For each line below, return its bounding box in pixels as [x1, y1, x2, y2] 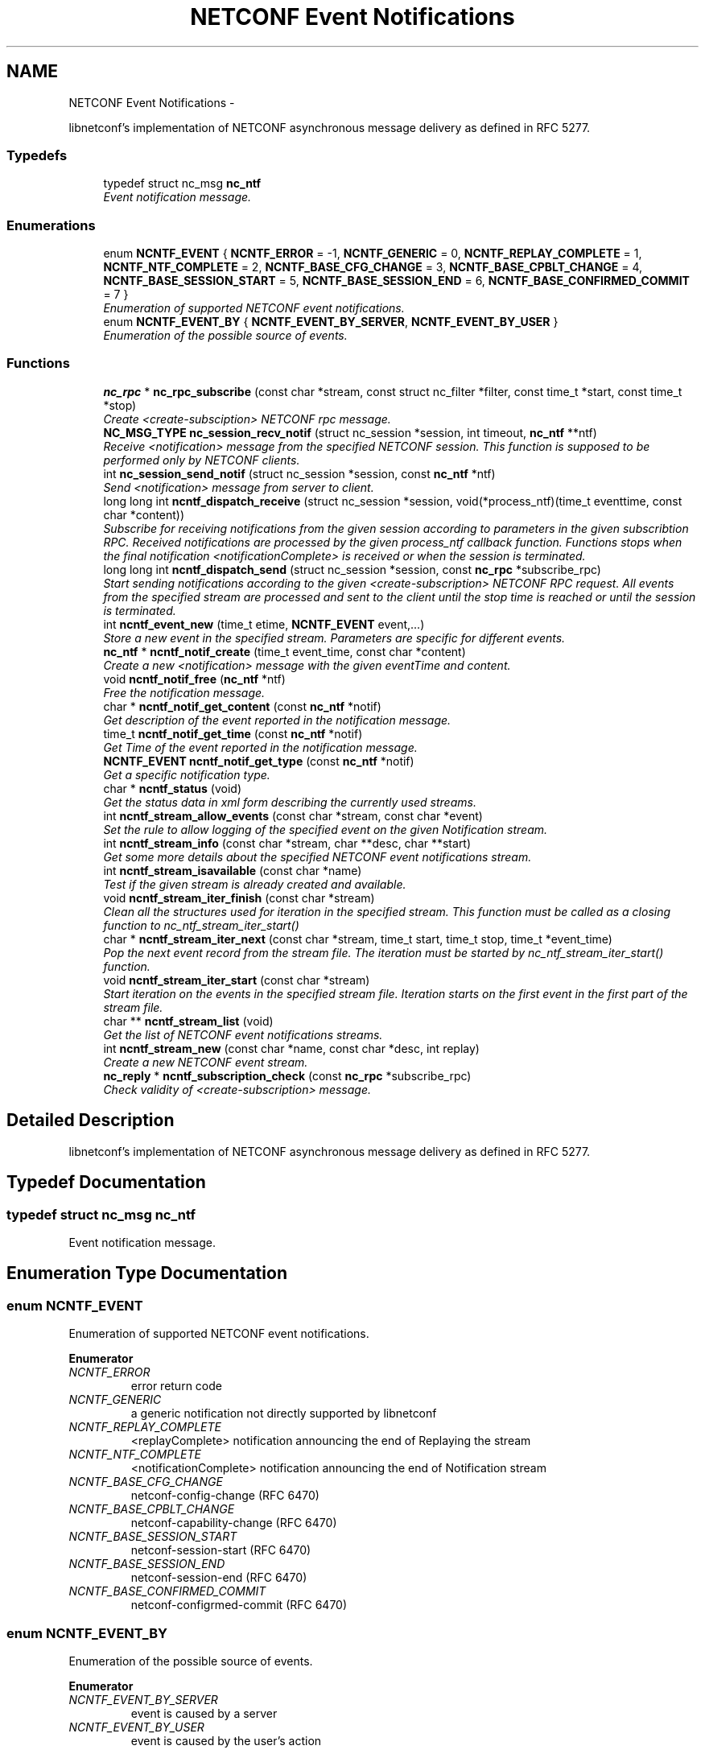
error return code [130, 1379, 222, 1393]
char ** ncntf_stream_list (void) [103, 1013, 274, 1028]
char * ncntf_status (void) [103, 781, 242, 795]
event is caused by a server [130, 1706, 278, 1720]
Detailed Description [6, 1110, 175, 1131]
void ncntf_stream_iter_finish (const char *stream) [103, 890, 375, 905]
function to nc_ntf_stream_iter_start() [103, 918, 299, 932]
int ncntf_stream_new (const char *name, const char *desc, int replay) [103, 1041, 480, 1055]
